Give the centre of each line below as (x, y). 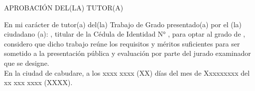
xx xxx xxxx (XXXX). (38, 82)
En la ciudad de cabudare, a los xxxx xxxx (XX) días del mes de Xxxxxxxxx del (127, 72)
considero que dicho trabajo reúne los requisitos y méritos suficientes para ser (122, 43)
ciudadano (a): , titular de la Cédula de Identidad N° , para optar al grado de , (125, 34)
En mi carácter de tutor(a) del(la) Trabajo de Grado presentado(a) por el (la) (123, 24)
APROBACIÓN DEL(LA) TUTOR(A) (64, 7)
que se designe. (27, 63)
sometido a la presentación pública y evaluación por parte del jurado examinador (127, 53)
